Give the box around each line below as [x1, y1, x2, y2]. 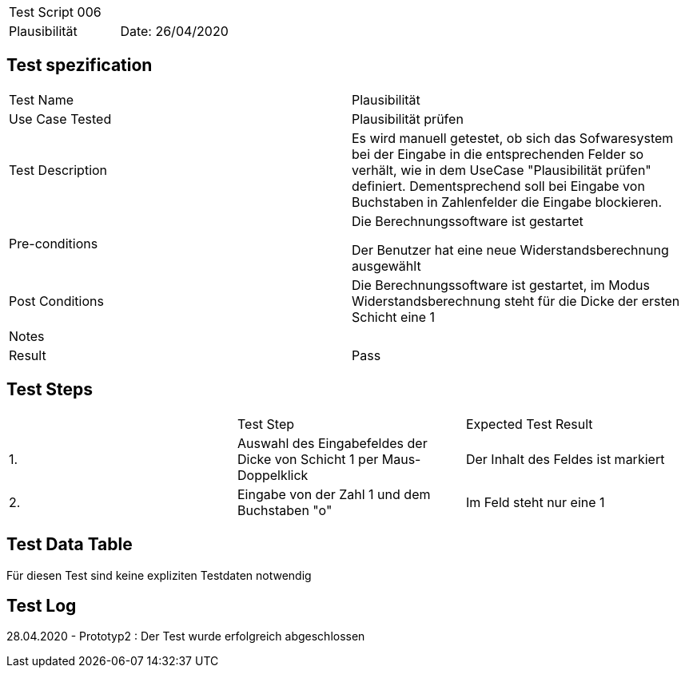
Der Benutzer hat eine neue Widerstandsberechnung [352, 241, 669, 258]
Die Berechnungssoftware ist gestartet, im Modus [352, 276, 651, 293]
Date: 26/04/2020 [120, 23, 229, 39]
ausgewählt [352, 257, 421, 274]
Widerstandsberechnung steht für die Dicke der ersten [352, 292, 680, 309]
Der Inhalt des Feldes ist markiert [465, 450, 665, 467]
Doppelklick [237, 466, 309, 483]
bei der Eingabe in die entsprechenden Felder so [352, 145, 644, 162]
